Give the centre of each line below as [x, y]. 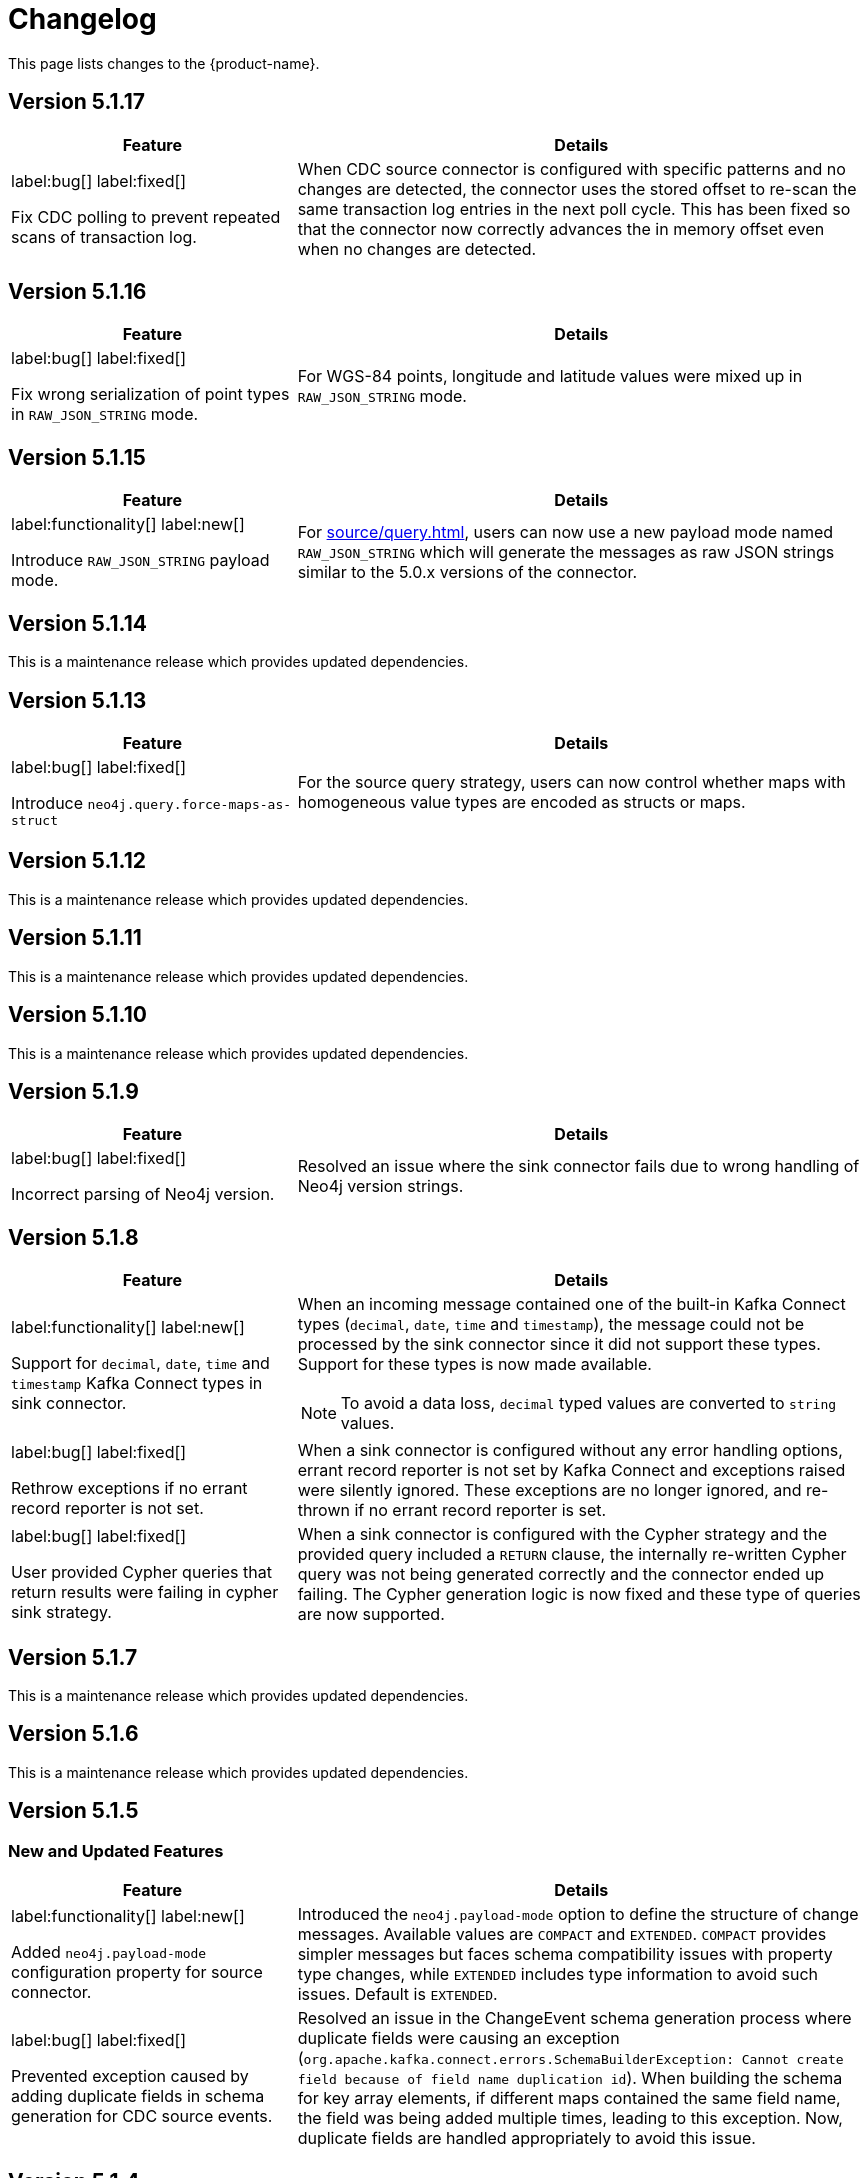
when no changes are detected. [417, 248]
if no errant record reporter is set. [480, 1510]
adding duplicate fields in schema [138, 2096]
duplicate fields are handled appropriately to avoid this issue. [526, 2138]
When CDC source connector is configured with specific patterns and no [571, 168]
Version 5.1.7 [73, 1657]
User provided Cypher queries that [141, 1572]
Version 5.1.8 [73, 1237]
